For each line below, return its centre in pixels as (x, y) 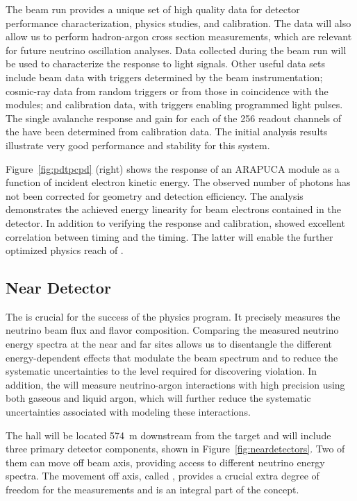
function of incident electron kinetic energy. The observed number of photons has (178, 182)
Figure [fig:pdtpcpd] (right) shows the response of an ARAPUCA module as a (173, 168)
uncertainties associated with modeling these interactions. (128, 412)
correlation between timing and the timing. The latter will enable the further (169, 236)
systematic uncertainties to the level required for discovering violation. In (161, 371)
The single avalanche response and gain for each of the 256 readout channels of (174, 118)
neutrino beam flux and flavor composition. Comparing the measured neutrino (172, 330)
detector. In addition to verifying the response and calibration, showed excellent (175, 222)
